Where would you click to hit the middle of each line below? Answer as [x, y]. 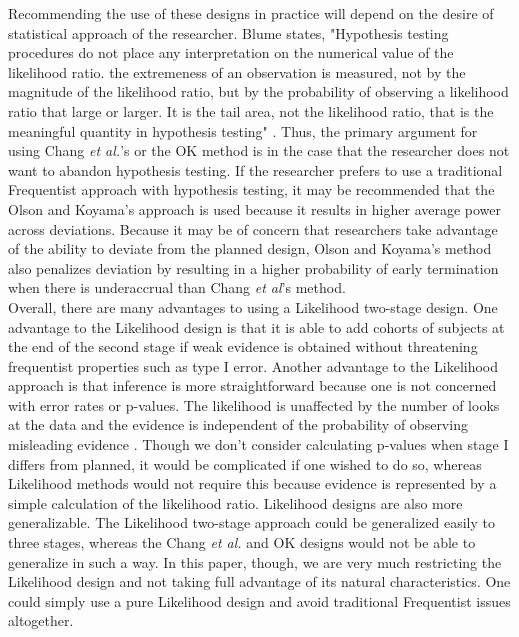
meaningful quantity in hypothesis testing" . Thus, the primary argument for [243, 130]
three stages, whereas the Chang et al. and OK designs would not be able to [242, 542]
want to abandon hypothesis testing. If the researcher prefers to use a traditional [255, 169]
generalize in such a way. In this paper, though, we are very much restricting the [255, 561]
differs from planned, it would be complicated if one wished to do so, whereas [245, 463]
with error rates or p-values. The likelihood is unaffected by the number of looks [254, 404]
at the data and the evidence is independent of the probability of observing [238, 424]
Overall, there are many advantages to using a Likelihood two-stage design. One [253, 306]
